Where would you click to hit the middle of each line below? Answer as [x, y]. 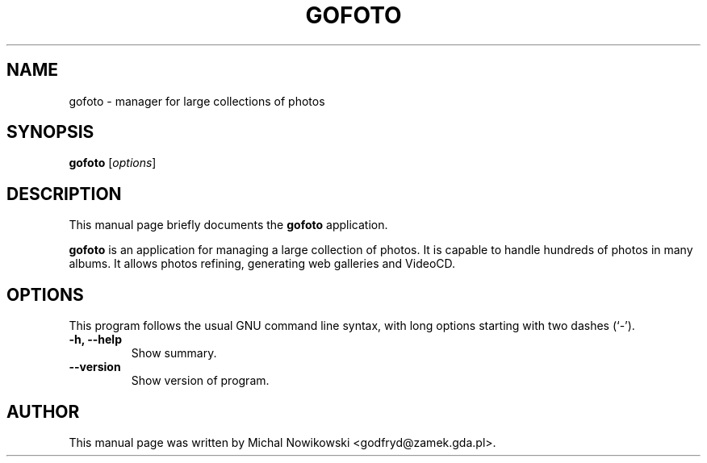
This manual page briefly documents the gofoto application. [228, 225]
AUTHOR [43, 411]
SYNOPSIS [50, 132]
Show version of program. [200, 381]
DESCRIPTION [64, 194]
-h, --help [95, 340]
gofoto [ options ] [113, 163]
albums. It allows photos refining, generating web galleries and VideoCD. [262, 264]
